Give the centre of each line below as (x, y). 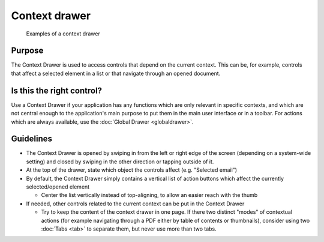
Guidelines (31, 139)
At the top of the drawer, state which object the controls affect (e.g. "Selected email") (131, 170)
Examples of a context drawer (63, 34)
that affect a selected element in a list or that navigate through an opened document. (116, 73)
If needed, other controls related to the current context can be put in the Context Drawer (135, 204)
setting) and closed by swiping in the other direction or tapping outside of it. (120, 162)
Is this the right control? (56, 90)
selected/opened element (58, 187)
